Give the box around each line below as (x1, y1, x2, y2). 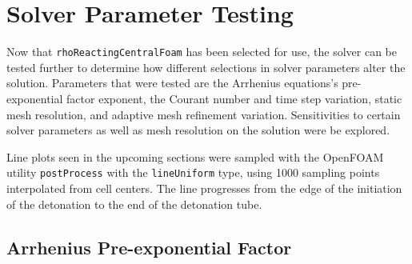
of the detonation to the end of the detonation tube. (6, 195, 262, 212)
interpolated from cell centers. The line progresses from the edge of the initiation (6, 180, 402, 196)
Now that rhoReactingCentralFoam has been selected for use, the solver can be (6, 43, 397, 60)
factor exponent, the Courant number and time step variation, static (66, 90, 402, 106)
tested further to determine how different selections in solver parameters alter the (6, 58, 406, 75)
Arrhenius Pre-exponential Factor (6, 234, 292, 259)
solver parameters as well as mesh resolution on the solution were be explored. (6, 122, 390, 138)
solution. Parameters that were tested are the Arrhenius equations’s (6, 74, 338, 91)
